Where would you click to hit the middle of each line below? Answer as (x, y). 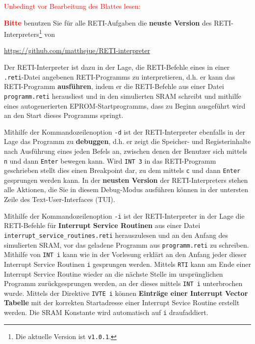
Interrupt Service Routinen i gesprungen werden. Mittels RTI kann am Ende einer (127, 264)
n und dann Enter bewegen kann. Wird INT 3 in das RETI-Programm (110, 160)
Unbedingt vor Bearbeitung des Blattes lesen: (72, 6)
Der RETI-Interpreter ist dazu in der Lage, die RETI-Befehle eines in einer (117, 67)
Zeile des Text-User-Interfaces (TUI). (60, 199)
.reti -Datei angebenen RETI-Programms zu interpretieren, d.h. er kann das (120, 76)
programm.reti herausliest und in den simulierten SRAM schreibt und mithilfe (123, 96)
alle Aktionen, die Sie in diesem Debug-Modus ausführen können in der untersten (126, 189)
